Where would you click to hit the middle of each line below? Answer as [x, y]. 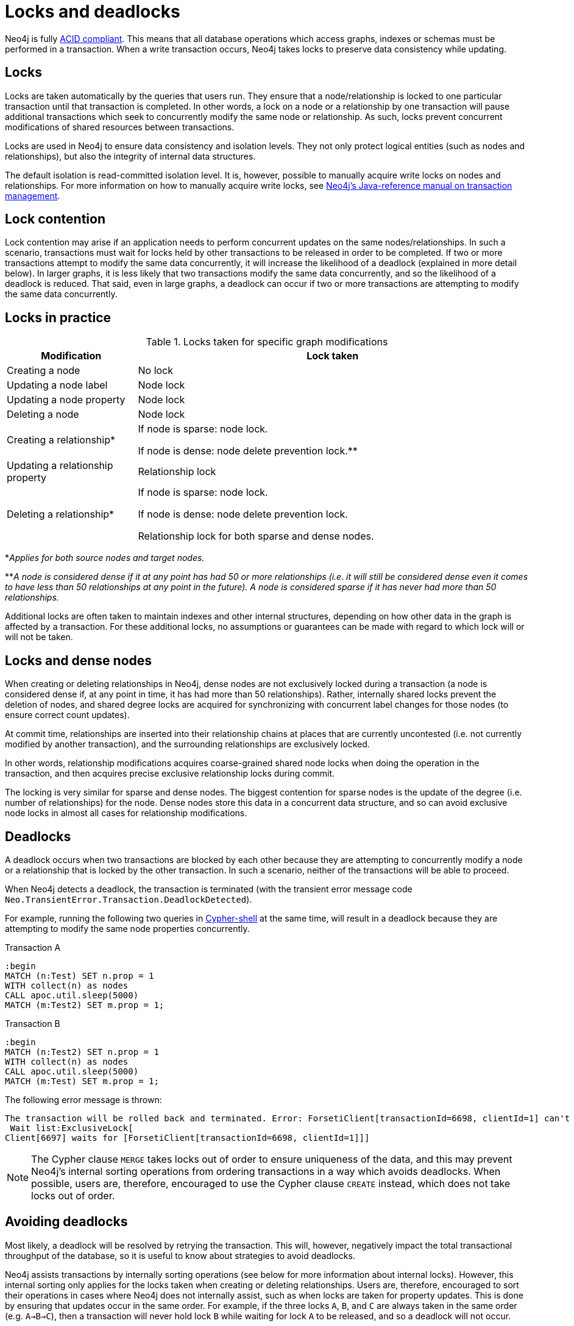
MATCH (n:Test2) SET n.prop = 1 [82, 1052]
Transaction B [33, 1023]
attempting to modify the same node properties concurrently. [127, 928]
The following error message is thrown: [83, 1099]
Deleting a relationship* [61, 514]
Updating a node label [57, 385]
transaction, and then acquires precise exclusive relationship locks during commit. [170, 774]
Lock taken [333, 356]
